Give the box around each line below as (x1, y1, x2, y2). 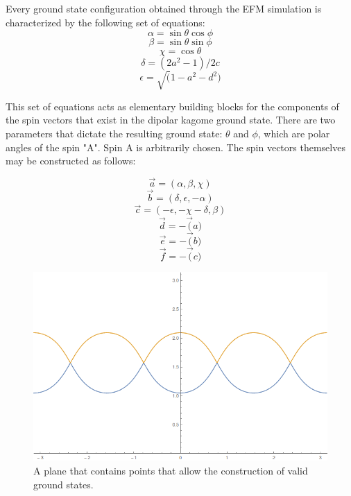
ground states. (33, 477, 94, 491)
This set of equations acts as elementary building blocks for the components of (6, 99, 339, 113)
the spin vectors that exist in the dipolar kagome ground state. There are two (6, 112, 336, 127)
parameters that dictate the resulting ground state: (6, 126, 223, 140)
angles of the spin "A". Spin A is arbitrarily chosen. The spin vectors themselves (6, 139, 345, 154)
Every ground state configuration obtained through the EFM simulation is (6, 1, 322, 15)
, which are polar (257, 126, 330, 140)
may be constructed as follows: (6, 153, 136, 168)
